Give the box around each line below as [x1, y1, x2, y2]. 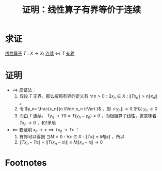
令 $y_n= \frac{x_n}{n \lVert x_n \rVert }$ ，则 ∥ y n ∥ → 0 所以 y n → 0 [19, 106, 158, 113]
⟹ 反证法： [12, 87, 36, 93]
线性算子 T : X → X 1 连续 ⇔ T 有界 [5, 50, 75, 57]
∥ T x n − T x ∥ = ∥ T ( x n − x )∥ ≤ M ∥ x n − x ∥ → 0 [19, 139, 103, 146]
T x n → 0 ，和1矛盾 [19, 120, 56, 126]
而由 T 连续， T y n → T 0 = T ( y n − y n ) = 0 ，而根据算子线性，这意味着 [19, 113, 157, 120]
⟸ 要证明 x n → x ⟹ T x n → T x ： [12, 126, 80, 134]
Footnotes [5, 157, 47, 168]
